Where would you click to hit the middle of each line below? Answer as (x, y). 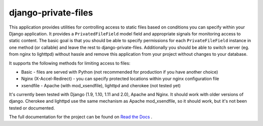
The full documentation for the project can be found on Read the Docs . (81, 117)
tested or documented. (32, 108)
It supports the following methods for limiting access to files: (70, 63)
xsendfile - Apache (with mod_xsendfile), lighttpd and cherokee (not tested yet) (101, 85)
